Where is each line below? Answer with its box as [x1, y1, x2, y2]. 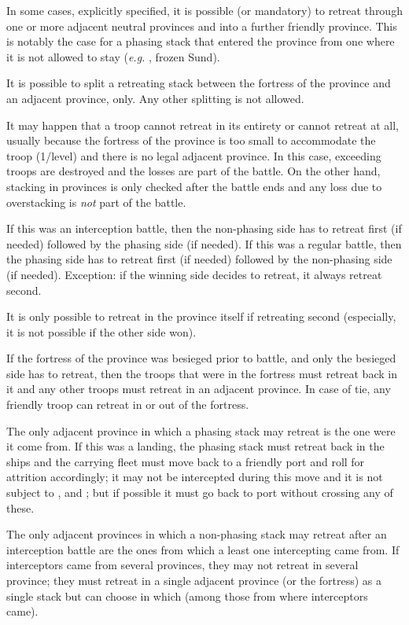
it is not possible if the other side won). [6, 323, 197, 340]
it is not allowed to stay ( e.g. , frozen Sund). [6, 48, 220, 64]
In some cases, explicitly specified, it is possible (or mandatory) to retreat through [6, 2, 403, 18]
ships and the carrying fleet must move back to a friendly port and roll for [6, 453, 365, 469]
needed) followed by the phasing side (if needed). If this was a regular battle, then [6, 235, 402, 252]
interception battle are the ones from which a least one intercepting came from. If [6, 541, 400, 557]
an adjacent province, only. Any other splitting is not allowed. [6, 90, 304, 106]
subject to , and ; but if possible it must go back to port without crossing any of [6, 484, 393, 501]
